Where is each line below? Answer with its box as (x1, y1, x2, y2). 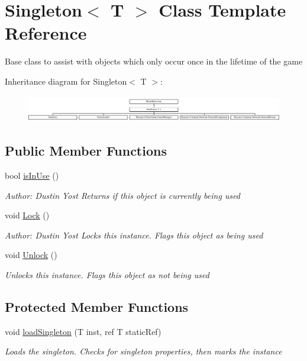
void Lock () (5, 209, 50, 221)
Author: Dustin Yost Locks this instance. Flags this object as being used (5, 228, 263, 241)
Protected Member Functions (5, 297, 189, 315)
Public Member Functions (5, 141, 167, 160)
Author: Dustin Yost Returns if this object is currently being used (5, 189, 241, 201)
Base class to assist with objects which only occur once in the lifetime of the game (5, 55, 303, 67)
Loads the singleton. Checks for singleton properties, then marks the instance (5, 345, 282, 357)
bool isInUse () (5, 169, 59, 181)
